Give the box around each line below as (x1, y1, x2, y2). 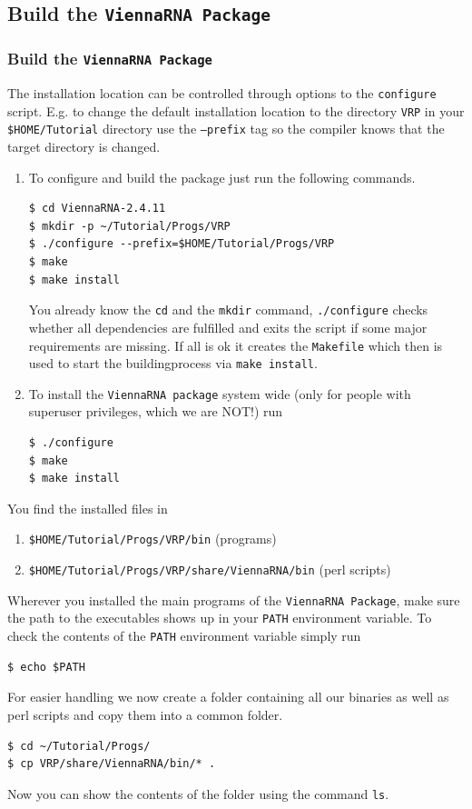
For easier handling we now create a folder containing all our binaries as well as (7, 687, 449, 706)
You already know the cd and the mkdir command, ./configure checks (28, 300, 428, 319)
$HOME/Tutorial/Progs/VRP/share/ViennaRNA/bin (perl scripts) (28, 560, 391, 579)
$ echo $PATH (7, 660, 85, 674)
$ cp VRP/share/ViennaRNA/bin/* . (7, 757, 216, 771)
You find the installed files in (7, 498, 168, 517)
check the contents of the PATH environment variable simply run (7, 626, 361, 645)
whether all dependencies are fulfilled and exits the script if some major (28, 317, 428, 336)
